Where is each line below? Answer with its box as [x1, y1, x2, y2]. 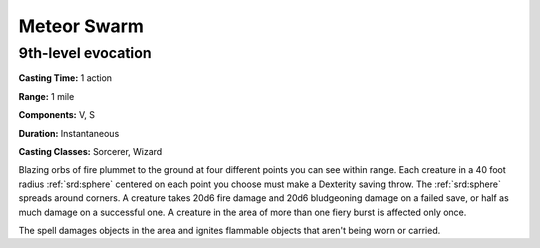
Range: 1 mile [18, 90, 75, 102]
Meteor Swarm [18, 15, 145, 37]
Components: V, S [18, 109, 95, 121]
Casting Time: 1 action [18, 72, 113, 84]
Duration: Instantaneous [18, 127, 120, 139]
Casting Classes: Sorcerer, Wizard [18, 145, 163, 157]
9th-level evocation [18, 44, 152, 62]
